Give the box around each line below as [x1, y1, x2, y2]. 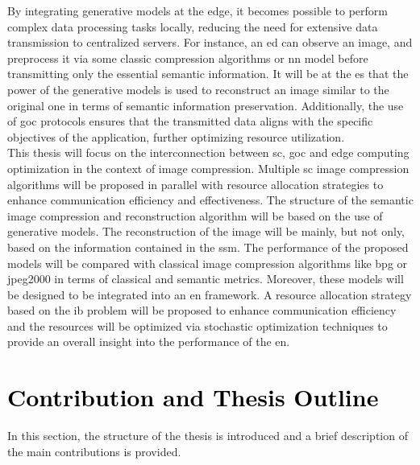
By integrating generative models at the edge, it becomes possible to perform [7, 2, 388, 19]
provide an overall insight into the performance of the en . [7, 333, 290, 350]
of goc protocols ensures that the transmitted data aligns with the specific [7, 113, 373, 130]
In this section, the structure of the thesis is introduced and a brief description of [7, 427, 408, 444]
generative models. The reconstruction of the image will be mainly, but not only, [7, 223, 405, 240]
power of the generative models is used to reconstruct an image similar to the [7, 80, 389, 97]
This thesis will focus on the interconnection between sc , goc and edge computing [7, 144, 410, 161]
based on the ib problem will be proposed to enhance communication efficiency [7, 302, 397, 319]
